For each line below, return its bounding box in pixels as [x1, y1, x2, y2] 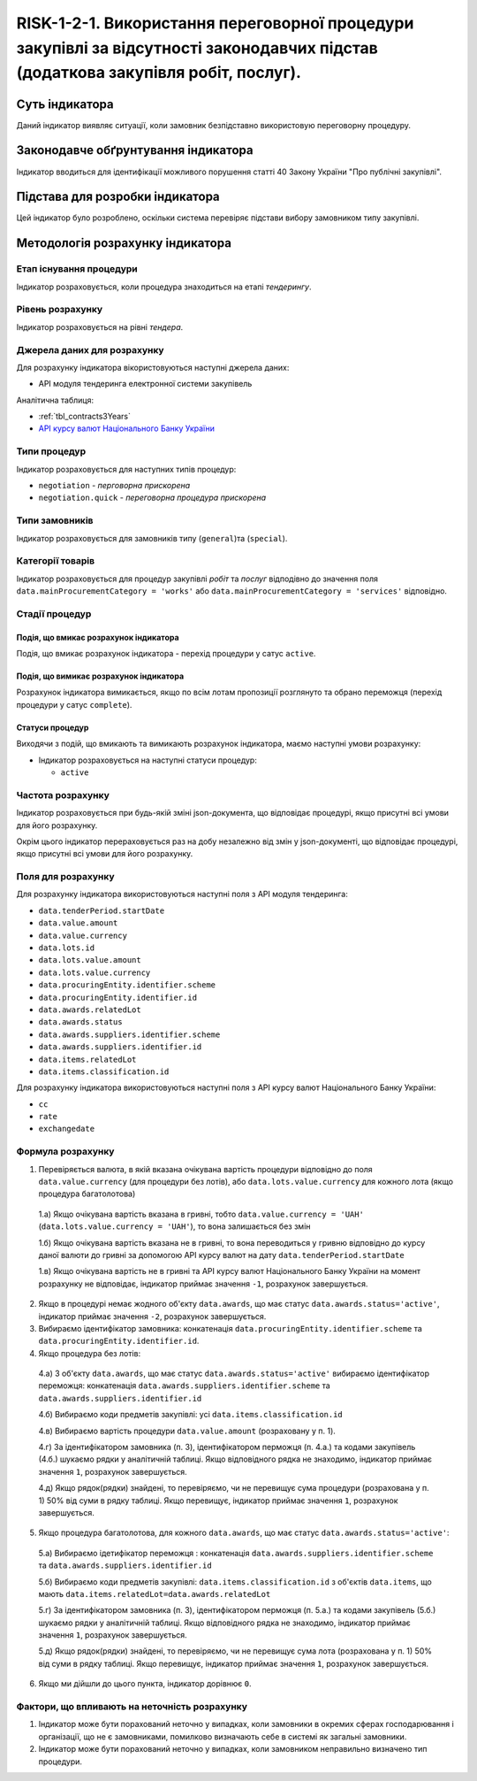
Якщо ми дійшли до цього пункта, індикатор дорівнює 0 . [38, 1678, 252, 1689]
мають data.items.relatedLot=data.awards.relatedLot [38, 1588, 271, 1599]
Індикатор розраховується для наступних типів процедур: [16, 464, 237, 474]
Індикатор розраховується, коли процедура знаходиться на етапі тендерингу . [16, 281, 313, 292]
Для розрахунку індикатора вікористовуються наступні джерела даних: [16, 362, 290, 372]
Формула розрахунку [16, 1146, 115, 1158]
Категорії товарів [16, 555, 95, 567]
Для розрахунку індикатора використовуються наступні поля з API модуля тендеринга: [16, 889, 348, 900]
